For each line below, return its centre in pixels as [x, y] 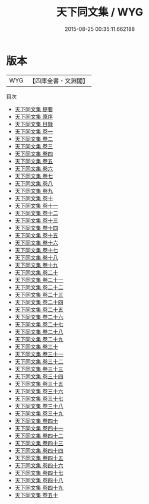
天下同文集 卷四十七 [39, 473]
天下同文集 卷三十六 [39, 391]
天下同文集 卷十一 [36, 205]
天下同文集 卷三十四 [39, 376]
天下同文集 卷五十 [36, 495]
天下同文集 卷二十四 [39, 302]
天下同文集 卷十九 [36, 265]
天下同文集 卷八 [34, 183]
